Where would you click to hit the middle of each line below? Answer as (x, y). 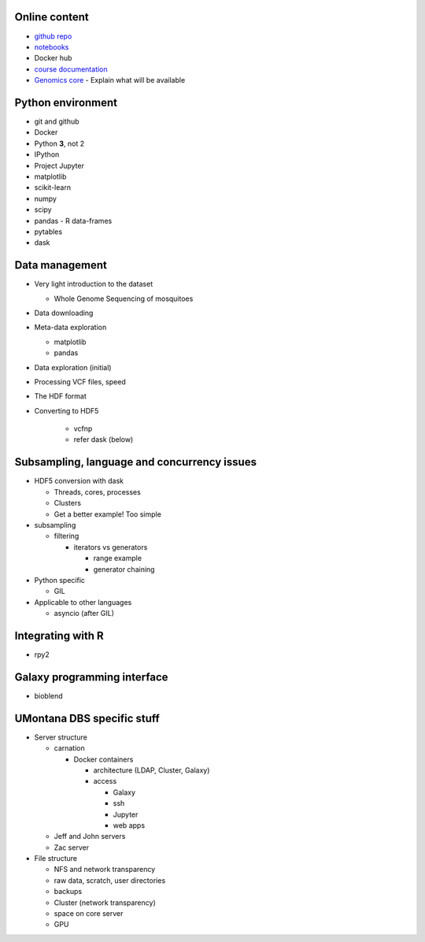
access (105, 781)
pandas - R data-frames (73, 221)
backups (68, 892)
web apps (129, 825)
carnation (70, 748)
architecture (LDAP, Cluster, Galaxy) (152, 770)
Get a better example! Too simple (107, 514)
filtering (67, 536)
